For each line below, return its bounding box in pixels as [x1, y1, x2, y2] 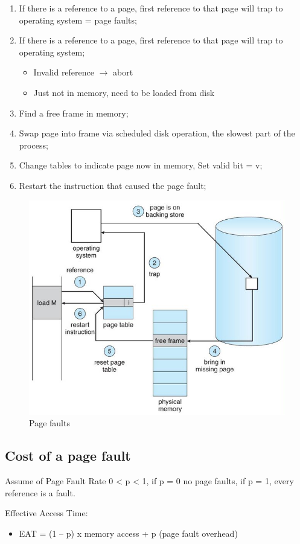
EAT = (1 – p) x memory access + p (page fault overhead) [19, 526, 238, 539]
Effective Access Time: [5, 507, 88, 519]
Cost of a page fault [5, 446, 131, 465]
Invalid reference [33, 66, 95, 78]
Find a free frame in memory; [19, 106, 129, 119]
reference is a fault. [5, 486, 75, 499]
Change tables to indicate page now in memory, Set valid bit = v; [19, 159, 263, 171]
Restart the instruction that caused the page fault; [19, 179, 206, 191]
